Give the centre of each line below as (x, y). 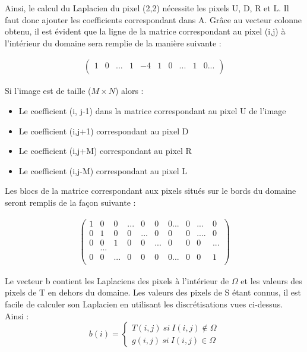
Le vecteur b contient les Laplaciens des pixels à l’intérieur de (117, 280)
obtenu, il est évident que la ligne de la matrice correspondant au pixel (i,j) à (145, 31)
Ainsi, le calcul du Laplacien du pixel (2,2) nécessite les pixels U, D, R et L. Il (147, 8)
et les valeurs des (271, 280)
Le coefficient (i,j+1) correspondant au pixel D (104, 131)
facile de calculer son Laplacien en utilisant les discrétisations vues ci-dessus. (144, 304)
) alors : (129, 91)
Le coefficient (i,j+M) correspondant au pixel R (105, 151)
